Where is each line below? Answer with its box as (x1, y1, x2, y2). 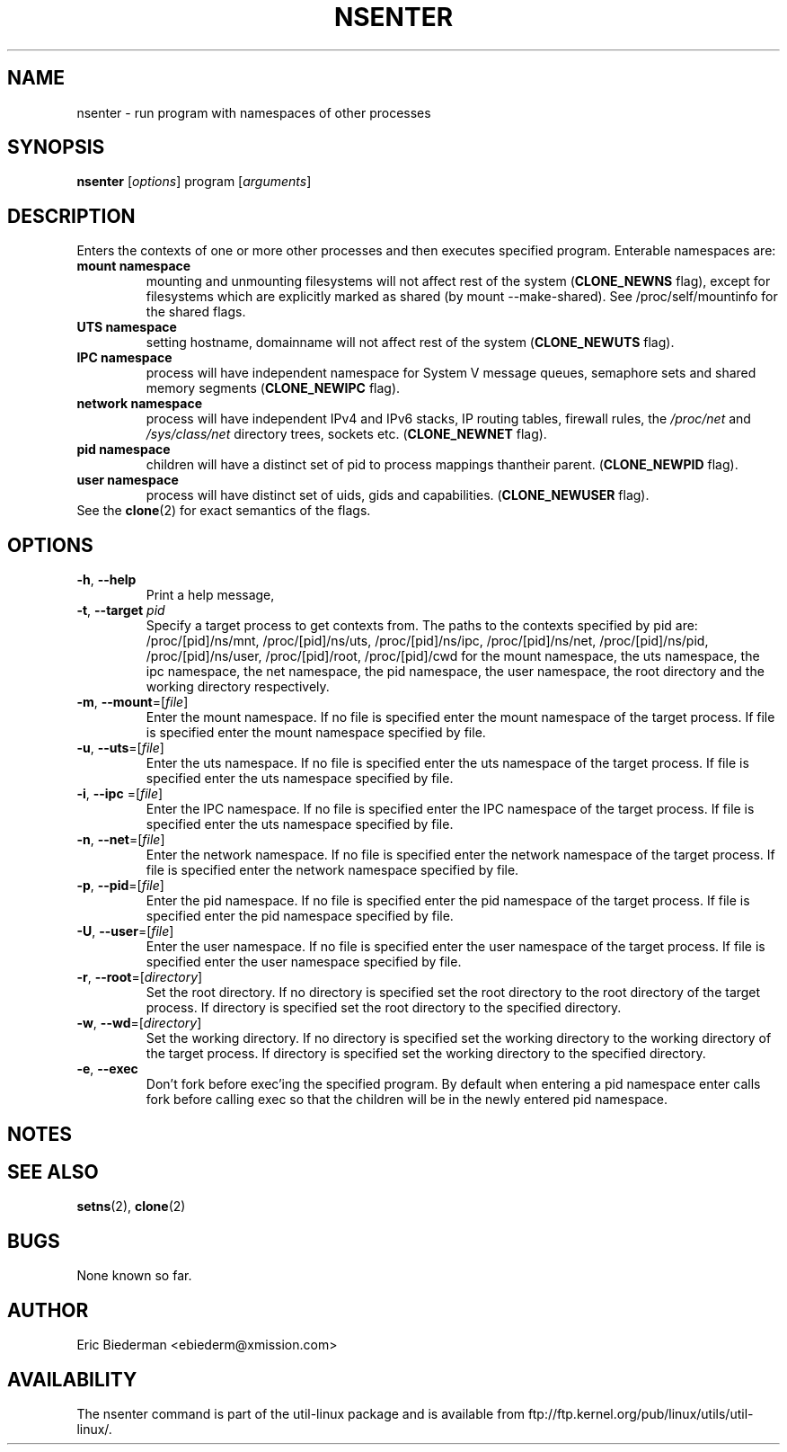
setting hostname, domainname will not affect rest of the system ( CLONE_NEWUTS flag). (146, 334, 675, 351)
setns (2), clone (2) (76, 1198, 186, 1215)
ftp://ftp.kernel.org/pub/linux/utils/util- (528, 1405, 754, 1421)
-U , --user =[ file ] (76, 923, 174, 940)
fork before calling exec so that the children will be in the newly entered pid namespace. (146, 1091, 668, 1108)
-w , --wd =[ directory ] (76, 1015, 202, 1031)
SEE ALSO (7, 1160, 99, 1183)
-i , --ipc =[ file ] (76, 786, 164, 802)
